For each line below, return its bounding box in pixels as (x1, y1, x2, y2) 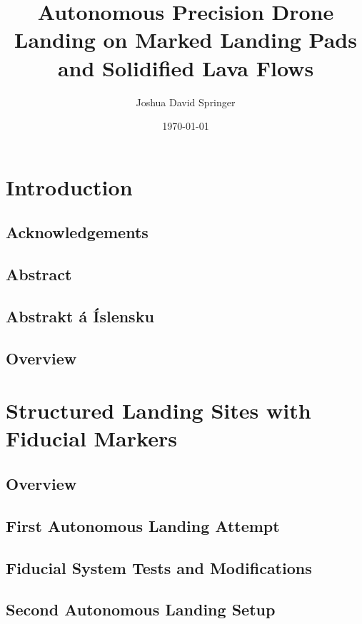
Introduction (6, 172, 133, 201)
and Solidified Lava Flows (57, 53, 314, 82)
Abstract (6, 263, 72, 285)
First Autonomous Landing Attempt (6, 514, 280, 536)
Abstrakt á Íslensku (6, 305, 154, 327)
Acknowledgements (6, 221, 149, 243)
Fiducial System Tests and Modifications (6, 556, 312, 578)
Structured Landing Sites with (6, 396, 311, 425)
